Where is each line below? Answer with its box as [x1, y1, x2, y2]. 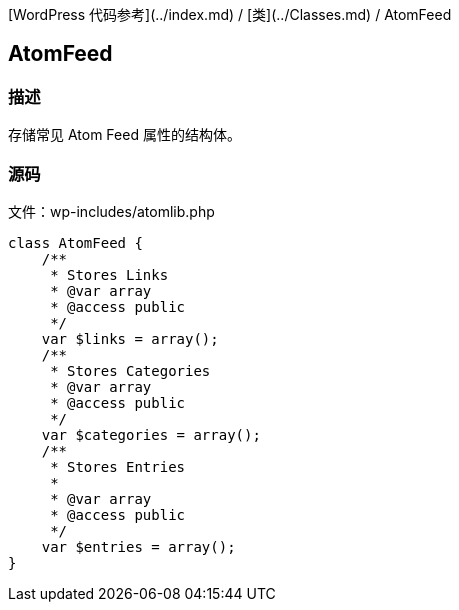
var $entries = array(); [41, 538, 236, 555]
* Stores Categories [50, 362, 211, 379]
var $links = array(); [41, 330, 219, 347]
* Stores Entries [50, 458, 186, 475]
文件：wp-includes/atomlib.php [8, 202, 215, 220]
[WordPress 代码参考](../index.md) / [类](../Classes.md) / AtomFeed [8, 6, 452, 23]
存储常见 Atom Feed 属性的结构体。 [8, 126, 241, 144]
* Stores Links [50, 266, 169, 283]
